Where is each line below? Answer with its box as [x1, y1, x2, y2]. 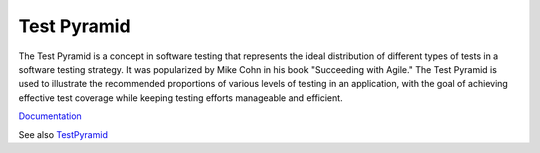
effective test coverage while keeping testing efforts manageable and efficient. [18, 91, 344, 104]
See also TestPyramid [18, 128, 109, 140]
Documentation [18, 110, 82, 122]
